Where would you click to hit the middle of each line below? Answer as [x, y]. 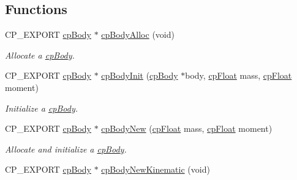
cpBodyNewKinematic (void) [156, 169]
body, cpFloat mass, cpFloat [239, 75]
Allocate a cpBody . [40, 55]
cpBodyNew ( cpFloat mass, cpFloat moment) [187, 128]
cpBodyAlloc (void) [138, 34]
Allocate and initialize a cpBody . [66, 149]
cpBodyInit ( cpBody [140, 75]
